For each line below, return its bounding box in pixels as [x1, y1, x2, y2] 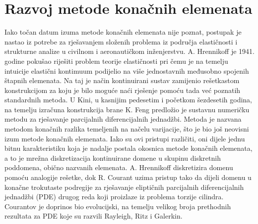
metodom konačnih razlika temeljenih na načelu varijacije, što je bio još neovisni [4, 124, 249, 134]
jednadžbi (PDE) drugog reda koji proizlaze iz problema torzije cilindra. [4, 191, 224, 202]
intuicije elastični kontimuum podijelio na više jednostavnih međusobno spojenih [4, 65, 249, 76]
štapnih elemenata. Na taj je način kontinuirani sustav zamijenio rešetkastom [4, 75, 240, 86]
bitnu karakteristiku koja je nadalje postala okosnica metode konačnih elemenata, [4, 143, 253, 153]
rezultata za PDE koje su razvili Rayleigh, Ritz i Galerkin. [4, 211, 183, 221]
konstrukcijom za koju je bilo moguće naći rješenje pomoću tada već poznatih [4, 85, 241, 95]
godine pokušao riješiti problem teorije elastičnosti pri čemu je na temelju [4, 55, 228, 66]
